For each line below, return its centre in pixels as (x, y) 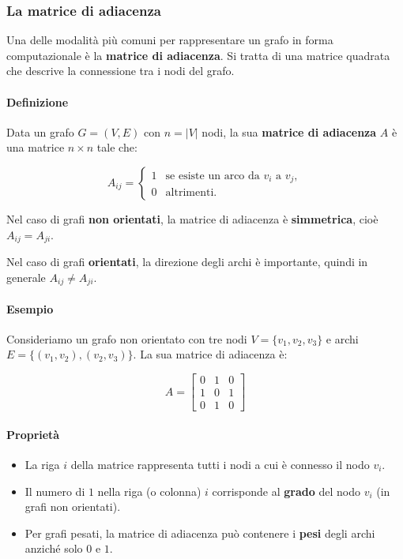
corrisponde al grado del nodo (286, 491)
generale (26, 277)
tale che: (117, 147)
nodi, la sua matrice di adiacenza (289, 131)
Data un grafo (40, 131)
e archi (342, 338)
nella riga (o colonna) (149, 491)
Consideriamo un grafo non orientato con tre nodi (127, 338)
